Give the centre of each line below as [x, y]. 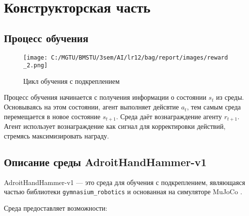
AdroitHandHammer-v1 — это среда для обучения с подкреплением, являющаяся [124, 182]
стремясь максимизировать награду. [56, 135]
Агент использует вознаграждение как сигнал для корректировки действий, [115, 126]
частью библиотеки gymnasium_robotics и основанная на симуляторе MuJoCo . [123, 192]
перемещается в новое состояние [52, 116]
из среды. [230, 97]
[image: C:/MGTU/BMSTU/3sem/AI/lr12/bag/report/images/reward [126, 57]
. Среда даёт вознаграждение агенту [169, 116]
